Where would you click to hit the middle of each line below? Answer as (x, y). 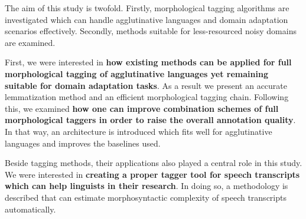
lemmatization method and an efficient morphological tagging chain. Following (147, 97)
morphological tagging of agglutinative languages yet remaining (136, 73)
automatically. (30, 209)
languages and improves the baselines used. (83, 143)
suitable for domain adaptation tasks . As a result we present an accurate (146, 85)
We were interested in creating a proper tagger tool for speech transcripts (152, 174)
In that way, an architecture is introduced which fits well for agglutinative (139, 131)
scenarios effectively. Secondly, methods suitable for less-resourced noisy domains (151, 31)
